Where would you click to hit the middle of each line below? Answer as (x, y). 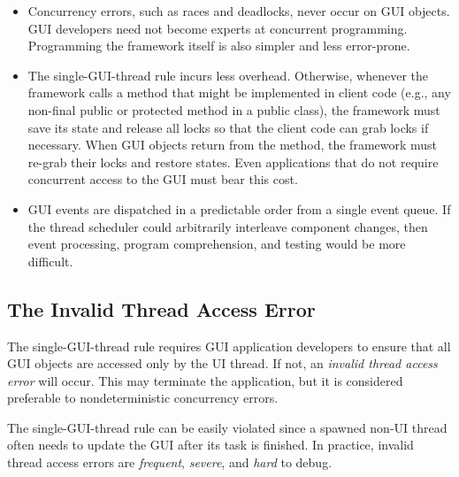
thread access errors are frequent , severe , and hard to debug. (170, 462)
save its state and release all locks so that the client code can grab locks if (228, 127)
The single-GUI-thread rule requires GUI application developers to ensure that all (229, 346)
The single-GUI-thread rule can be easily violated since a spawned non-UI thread (227, 427)
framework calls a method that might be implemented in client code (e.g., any (239, 92)
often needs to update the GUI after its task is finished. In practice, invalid (210, 445)
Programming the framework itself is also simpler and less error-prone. (219, 46)
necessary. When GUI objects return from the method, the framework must (233, 145)
